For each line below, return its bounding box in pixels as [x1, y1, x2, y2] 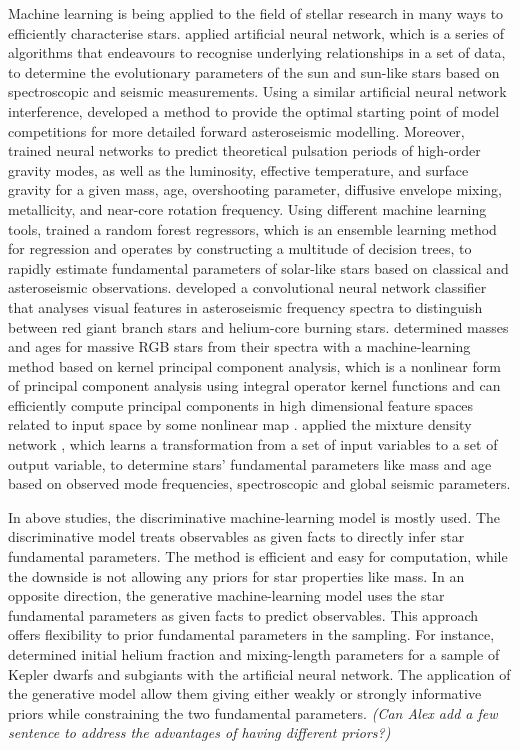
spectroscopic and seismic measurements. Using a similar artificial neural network [8, 81, 507, 102]
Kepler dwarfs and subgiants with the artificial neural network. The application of [8, 663, 511, 684]
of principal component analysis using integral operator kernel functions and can [8, 375, 501, 396]
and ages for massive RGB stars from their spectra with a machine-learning [8, 336, 471, 357]
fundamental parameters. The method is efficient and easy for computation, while [8, 546, 508, 567]
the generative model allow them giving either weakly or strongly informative [8, 683, 482, 704]
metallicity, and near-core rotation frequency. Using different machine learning [8, 198, 487, 219]
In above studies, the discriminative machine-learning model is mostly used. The [8, 506, 501, 527]
